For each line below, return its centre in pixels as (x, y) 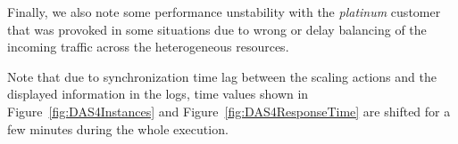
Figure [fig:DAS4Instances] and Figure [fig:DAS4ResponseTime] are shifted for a (229, 111)
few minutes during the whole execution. (118, 128)
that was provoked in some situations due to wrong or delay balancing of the (217, 29)
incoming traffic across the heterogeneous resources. (148, 47)
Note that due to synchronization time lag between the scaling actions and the (222, 76)
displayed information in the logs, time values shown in (158, 94)
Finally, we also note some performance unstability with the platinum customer (224, 12)
